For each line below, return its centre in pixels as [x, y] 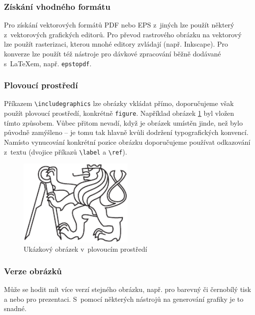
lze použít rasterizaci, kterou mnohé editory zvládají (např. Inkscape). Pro [116, 44]
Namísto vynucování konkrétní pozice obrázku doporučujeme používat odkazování [127, 142]
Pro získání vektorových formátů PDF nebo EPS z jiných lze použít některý [119, 25]
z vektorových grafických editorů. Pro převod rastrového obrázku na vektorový [123, 34]
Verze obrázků [33, 271]
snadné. [15, 308]
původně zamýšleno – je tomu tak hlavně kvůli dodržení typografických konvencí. [126, 132]
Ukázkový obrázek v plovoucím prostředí [85, 249]
